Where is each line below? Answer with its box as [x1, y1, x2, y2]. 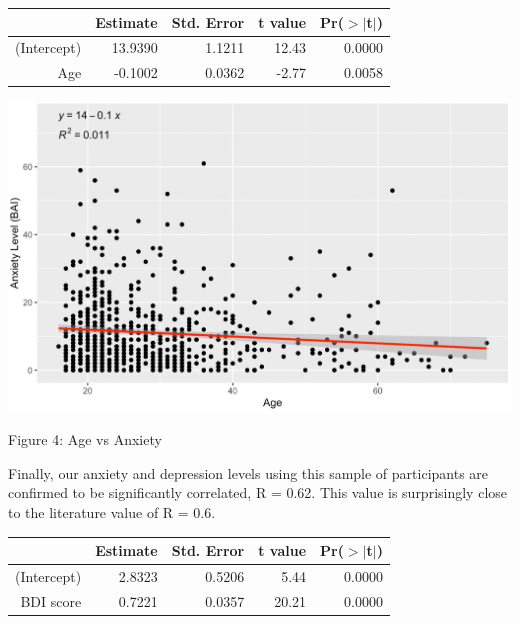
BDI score [20, 590, 82, 611]
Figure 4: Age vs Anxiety [8, 429, 162, 450]
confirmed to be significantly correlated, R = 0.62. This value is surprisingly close [8, 482, 508, 503]
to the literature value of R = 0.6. [8, 502, 216, 523]
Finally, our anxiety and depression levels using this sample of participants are [8, 462, 489, 483]
